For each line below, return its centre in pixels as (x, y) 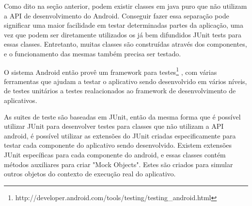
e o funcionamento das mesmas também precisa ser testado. (93, 53)
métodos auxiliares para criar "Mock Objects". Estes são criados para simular (118, 164)
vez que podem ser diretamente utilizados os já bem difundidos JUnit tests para (123, 34)
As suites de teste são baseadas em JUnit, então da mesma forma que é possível (122, 116)
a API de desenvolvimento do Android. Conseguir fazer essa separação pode (117, 15)
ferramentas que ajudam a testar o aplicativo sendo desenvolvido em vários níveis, (126, 81)
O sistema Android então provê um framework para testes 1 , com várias (110, 71)
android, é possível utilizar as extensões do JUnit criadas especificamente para (120, 135)
